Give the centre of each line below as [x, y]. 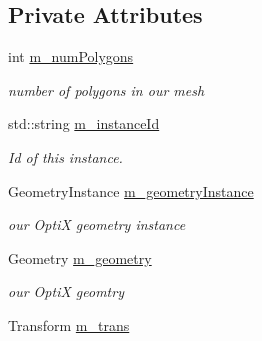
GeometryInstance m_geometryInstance [131, 190]
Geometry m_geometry [80, 257]
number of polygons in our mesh [106, 89]
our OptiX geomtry [66, 291]
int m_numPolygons [71, 56]
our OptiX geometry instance [97, 224]
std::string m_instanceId [84, 123]
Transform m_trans [69, 324]
